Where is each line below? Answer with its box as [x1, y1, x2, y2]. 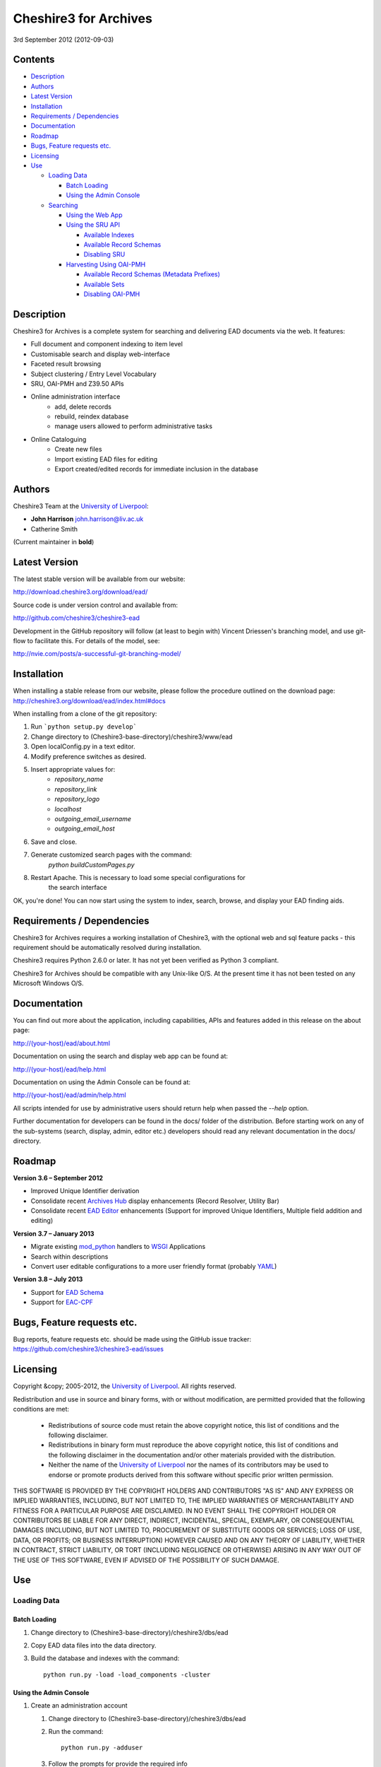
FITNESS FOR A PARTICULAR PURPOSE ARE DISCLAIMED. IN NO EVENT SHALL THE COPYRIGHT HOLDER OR [13, 1506, 337, 1515]
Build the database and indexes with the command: [30, 1654, 180, 1662]
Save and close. [30, 838, 78, 846]
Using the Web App [66, 211, 123, 219]
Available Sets [83, 280, 125, 288]
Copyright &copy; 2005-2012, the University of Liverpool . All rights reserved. [13, 1382, 236, 1390]
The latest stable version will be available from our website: [13, 575, 186, 583]
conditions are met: [13, 1405, 70, 1414]
